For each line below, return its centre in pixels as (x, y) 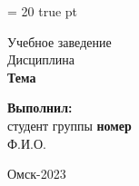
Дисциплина (41, 59)
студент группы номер (69, 125)
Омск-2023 (37, 174)
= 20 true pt (43, 11)
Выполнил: (40, 108)
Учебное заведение (60, 41)
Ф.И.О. (27, 143)
